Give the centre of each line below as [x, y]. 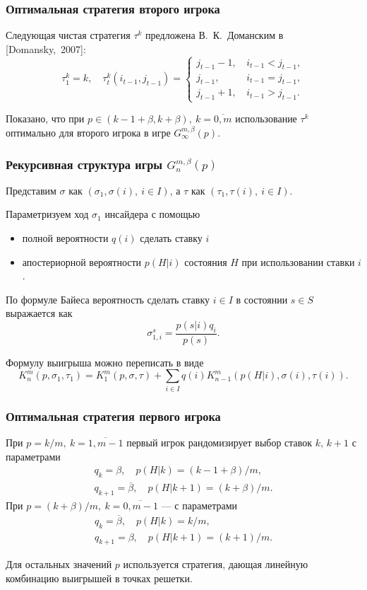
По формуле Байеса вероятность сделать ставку [108, 299]
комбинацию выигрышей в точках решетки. [99, 578]
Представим [31, 190]
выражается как [39, 313]
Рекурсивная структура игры [84, 164]
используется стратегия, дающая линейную [216, 564]
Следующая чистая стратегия [68, 35]
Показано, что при [45, 118]
